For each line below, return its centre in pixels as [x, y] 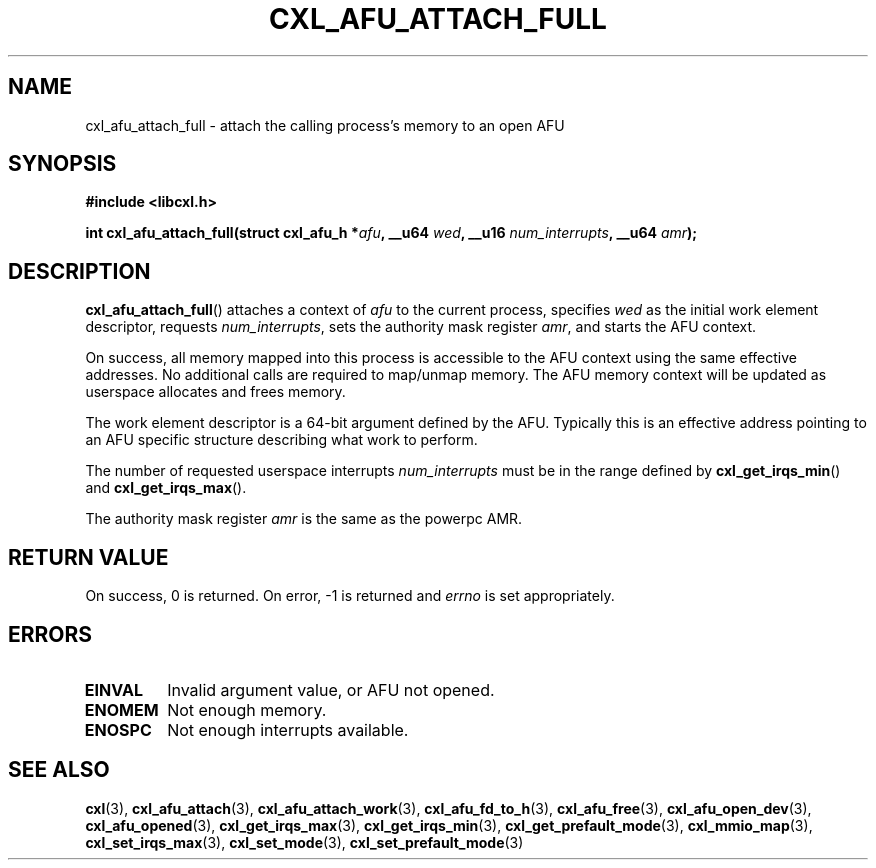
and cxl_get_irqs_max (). [166, 488]
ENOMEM [121, 709]
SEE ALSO [59, 770]
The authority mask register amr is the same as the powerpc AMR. [304, 519]
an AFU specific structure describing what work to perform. [281, 440]
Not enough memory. [247, 709]
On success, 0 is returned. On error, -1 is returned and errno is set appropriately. [350, 596]
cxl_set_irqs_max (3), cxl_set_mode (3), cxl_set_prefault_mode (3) [304, 842]
